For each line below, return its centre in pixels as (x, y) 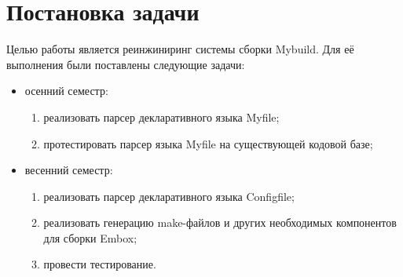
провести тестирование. (100, 264)
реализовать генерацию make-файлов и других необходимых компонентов (220, 222)
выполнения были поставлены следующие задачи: (126, 64)
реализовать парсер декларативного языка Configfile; (169, 196)
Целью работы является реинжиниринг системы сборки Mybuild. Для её (180, 49)
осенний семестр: (66, 91)
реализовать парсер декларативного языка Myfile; (161, 117)
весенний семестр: (69, 170)
